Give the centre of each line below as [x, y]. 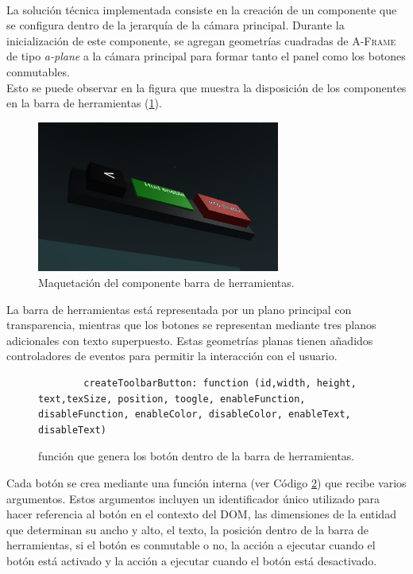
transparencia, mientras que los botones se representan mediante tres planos [191, 325]
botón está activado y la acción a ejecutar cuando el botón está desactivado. [192, 560]
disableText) [72, 430]
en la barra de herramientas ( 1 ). [84, 103]
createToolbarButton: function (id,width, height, [220, 384]
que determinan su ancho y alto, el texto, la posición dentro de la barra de [188, 529]
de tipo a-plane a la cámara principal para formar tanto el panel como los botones [206, 56]
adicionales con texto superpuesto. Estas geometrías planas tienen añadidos [190, 340]
